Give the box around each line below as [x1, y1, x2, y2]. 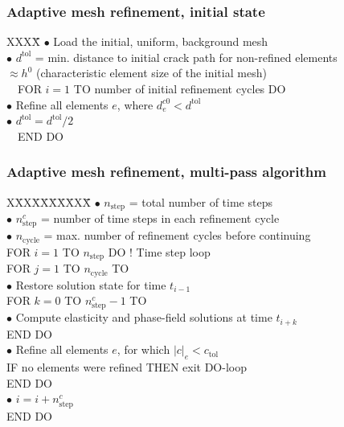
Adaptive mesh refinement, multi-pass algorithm [6, 162, 326, 182]
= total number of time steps [129, 193, 272, 210]
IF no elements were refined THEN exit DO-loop [6, 359, 247, 376]
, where [117, 96, 154, 113]
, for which [117, 341, 170, 358]
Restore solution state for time [15, 276, 166, 293]
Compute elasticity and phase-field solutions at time [15, 309, 272, 326]
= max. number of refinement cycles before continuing [43, 227, 311, 244]
